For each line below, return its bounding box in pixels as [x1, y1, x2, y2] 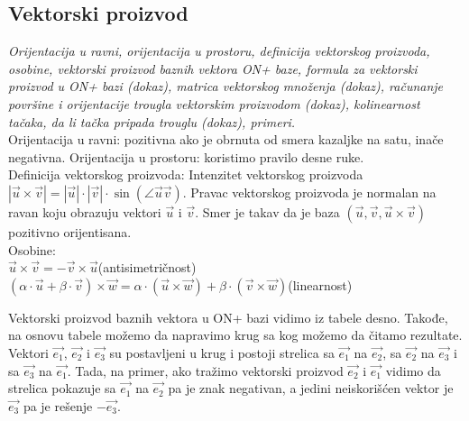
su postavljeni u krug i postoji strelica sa [109, 343, 335, 362]
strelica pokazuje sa [8, 379, 116, 398]
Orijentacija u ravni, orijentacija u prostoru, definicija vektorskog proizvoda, [8, 41, 430, 60]
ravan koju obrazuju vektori [8, 202, 161, 221]
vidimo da [385, 361, 441, 380]
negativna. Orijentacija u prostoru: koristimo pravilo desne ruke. [8, 147, 364, 166]
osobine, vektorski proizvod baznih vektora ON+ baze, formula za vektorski [8, 59, 418, 78]
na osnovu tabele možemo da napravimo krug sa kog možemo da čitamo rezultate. [8, 325, 463, 344]
